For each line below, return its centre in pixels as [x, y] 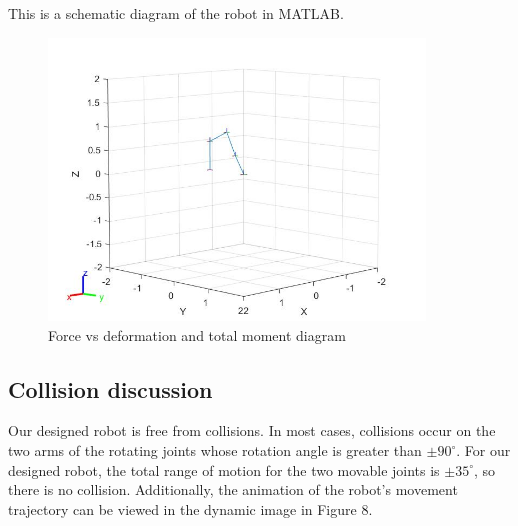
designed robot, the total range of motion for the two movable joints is [224, 469]
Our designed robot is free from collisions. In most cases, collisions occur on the [252, 430]
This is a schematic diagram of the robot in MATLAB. [176, 13]
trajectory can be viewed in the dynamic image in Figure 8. [190, 508]
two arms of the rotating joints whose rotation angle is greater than [215, 450]
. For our [483, 450]
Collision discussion [110, 388]
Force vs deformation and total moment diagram [197, 334]
